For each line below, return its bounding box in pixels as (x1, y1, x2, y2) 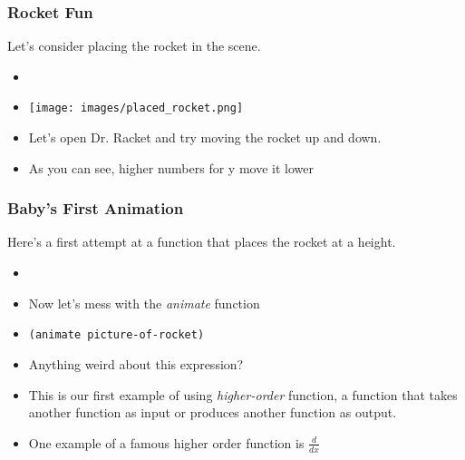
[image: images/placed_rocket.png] (28, 102, 244, 115)
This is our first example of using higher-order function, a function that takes (28, 385, 458, 404)
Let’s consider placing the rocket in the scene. (7, 36, 261, 55)
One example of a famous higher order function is (28, 433, 305, 452)
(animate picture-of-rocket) (28, 328, 205, 342)
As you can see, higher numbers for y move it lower (28, 158, 314, 177)
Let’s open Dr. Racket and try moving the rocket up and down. (28, 128, 382, 147)
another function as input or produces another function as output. (28, 403, 397, 422)
